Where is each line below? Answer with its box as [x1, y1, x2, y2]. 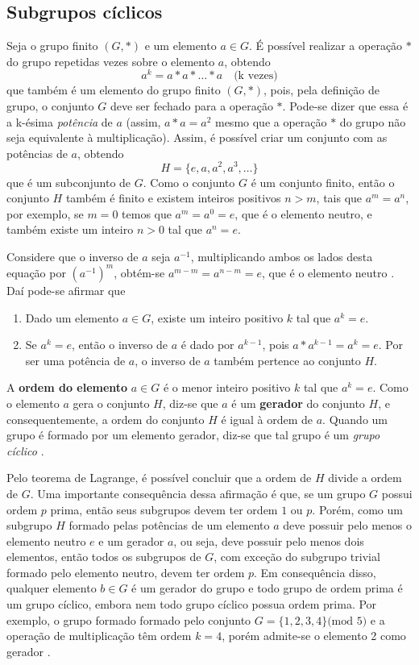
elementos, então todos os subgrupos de [6, 548, 201, 565]
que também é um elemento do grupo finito [6, 81, 221, 98]
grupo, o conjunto [6, 98, 94, 114]
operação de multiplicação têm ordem [6, 627, 192, 644]
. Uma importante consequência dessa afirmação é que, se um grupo [30, 484, 366, 501]
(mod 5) [327, 615, 367, 627]
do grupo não [339, 113, 406, 130]
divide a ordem [328, 469, 402, 486]
